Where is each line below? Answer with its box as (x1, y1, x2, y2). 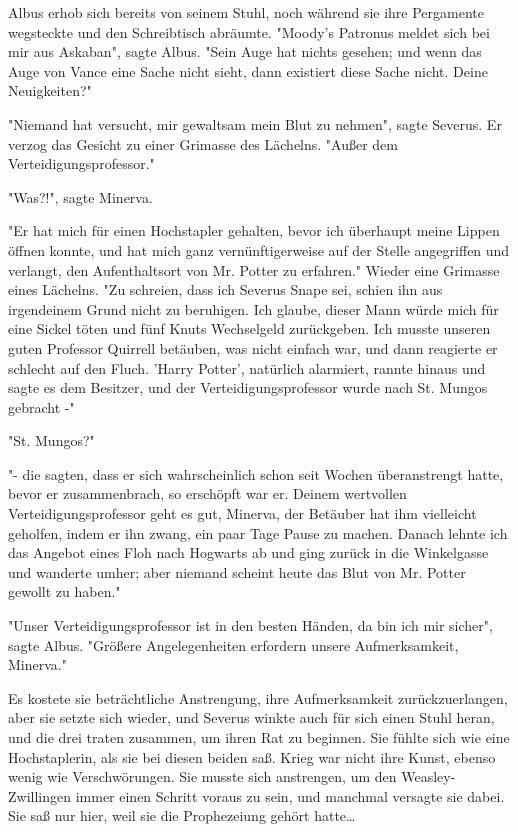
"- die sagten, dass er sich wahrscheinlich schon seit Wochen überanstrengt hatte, (8, 463, 504, 484)
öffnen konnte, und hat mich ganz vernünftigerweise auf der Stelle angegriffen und (8, 239, 510, 260)
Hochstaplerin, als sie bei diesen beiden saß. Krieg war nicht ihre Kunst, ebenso (8, 746, 496, 767)
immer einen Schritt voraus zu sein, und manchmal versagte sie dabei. (75, 785, 505, 806)
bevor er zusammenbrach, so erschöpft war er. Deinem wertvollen (8, 483, 407, 504)
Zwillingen (8, 785, 72, 806)
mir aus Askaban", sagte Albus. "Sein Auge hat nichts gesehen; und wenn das (8, 41, 482, 62)
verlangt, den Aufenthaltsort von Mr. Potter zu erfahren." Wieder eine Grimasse (8, 259, 500, 280)
